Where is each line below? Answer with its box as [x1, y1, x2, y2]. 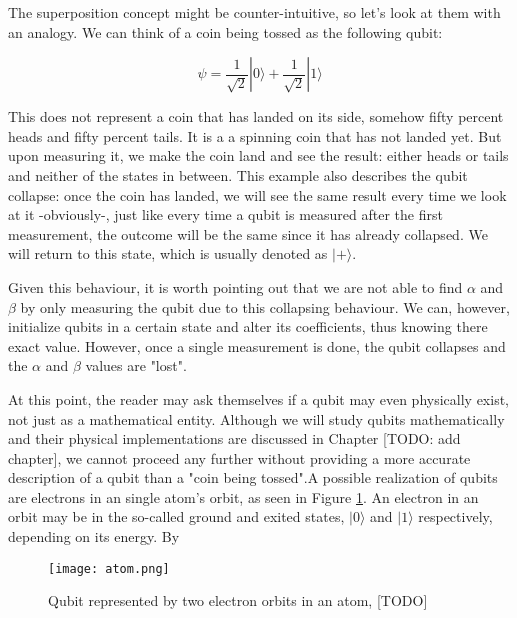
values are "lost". [85, 355, 187, 376]
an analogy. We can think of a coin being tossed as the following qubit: [8, 21, 443, 42]
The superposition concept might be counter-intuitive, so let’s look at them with [8, 2, 501, 22]
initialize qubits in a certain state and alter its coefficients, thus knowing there [8, 316, 488, 337]
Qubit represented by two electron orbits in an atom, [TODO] [48, 590, 428, 611]
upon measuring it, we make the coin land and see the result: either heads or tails [8, 145, 509, 166]
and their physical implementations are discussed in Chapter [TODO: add [8, 428, 461, 449]
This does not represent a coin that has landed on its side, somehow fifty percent [8, 106, 504, 127]
